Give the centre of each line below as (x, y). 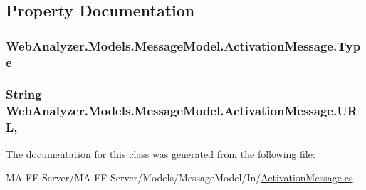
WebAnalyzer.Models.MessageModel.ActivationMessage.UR (182, 111)
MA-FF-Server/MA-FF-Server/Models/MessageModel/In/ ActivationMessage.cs (179, 178)
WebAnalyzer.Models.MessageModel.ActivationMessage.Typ (183, 45)
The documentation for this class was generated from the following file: (161, 153)
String (24, 94)
